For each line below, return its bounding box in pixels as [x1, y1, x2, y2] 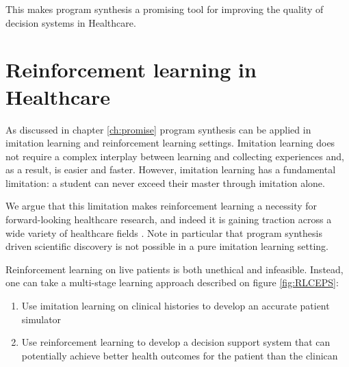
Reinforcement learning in [5, 55, 257, 84]
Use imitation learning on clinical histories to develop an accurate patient [21, 299, 330, 313]
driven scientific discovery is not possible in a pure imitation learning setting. [5, 239, 328, 253]
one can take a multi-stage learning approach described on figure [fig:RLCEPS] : [5, 275, 339, 290]
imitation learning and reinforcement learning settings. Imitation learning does [5, 136, 335, 150]
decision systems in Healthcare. [5, 15, 136, 29]
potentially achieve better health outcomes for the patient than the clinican [21, 348, 338, 362]
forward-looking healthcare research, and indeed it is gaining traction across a [5, 212, 332, 227]
